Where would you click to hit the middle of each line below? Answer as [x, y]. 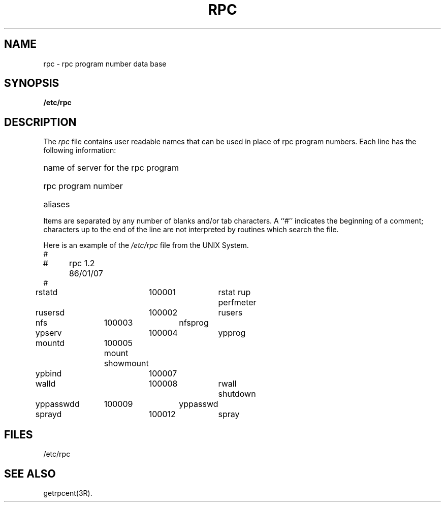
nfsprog [194, 323]
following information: [80, 150]
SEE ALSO [30, 473]
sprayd [49, 414]
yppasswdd [57, 404]
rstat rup [234, 292]
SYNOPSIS [32, 83]
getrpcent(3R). [68, 493]
